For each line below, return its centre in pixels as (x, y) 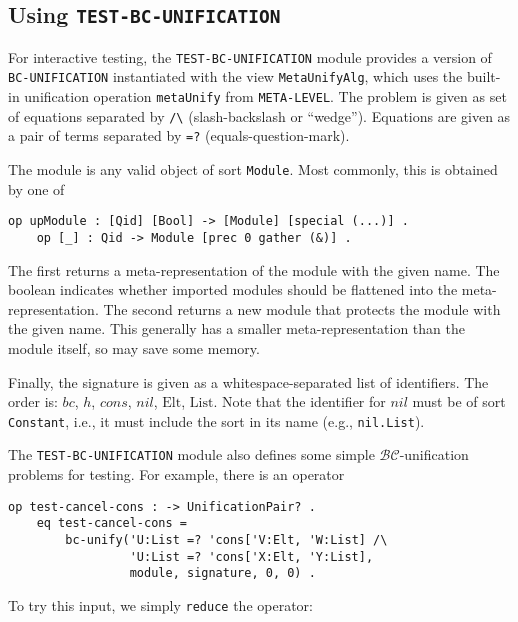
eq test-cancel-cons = (111, 523)
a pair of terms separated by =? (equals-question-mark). (179, 135)
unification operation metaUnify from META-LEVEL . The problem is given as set (265, 96)
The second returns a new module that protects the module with (302, 308)
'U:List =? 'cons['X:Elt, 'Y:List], (251, 556)
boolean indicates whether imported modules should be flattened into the (233, 289)
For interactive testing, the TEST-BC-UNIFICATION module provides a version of (250, 56)
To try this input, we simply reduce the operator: (160, 604)
